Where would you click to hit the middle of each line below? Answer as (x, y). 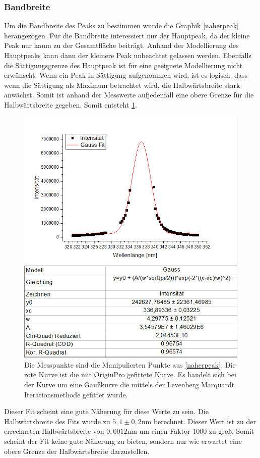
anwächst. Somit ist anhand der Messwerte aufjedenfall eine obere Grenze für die (129, 95)
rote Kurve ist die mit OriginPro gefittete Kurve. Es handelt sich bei (130, 374)
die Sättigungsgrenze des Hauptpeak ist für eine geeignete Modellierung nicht (123, 65)
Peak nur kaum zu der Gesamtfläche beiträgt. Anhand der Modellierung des (121, 45)
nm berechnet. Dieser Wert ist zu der (199, 421)
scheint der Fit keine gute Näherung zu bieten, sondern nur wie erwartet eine (123, 441)
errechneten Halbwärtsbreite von (54, 431)
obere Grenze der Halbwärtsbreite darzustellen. (77, 451)
